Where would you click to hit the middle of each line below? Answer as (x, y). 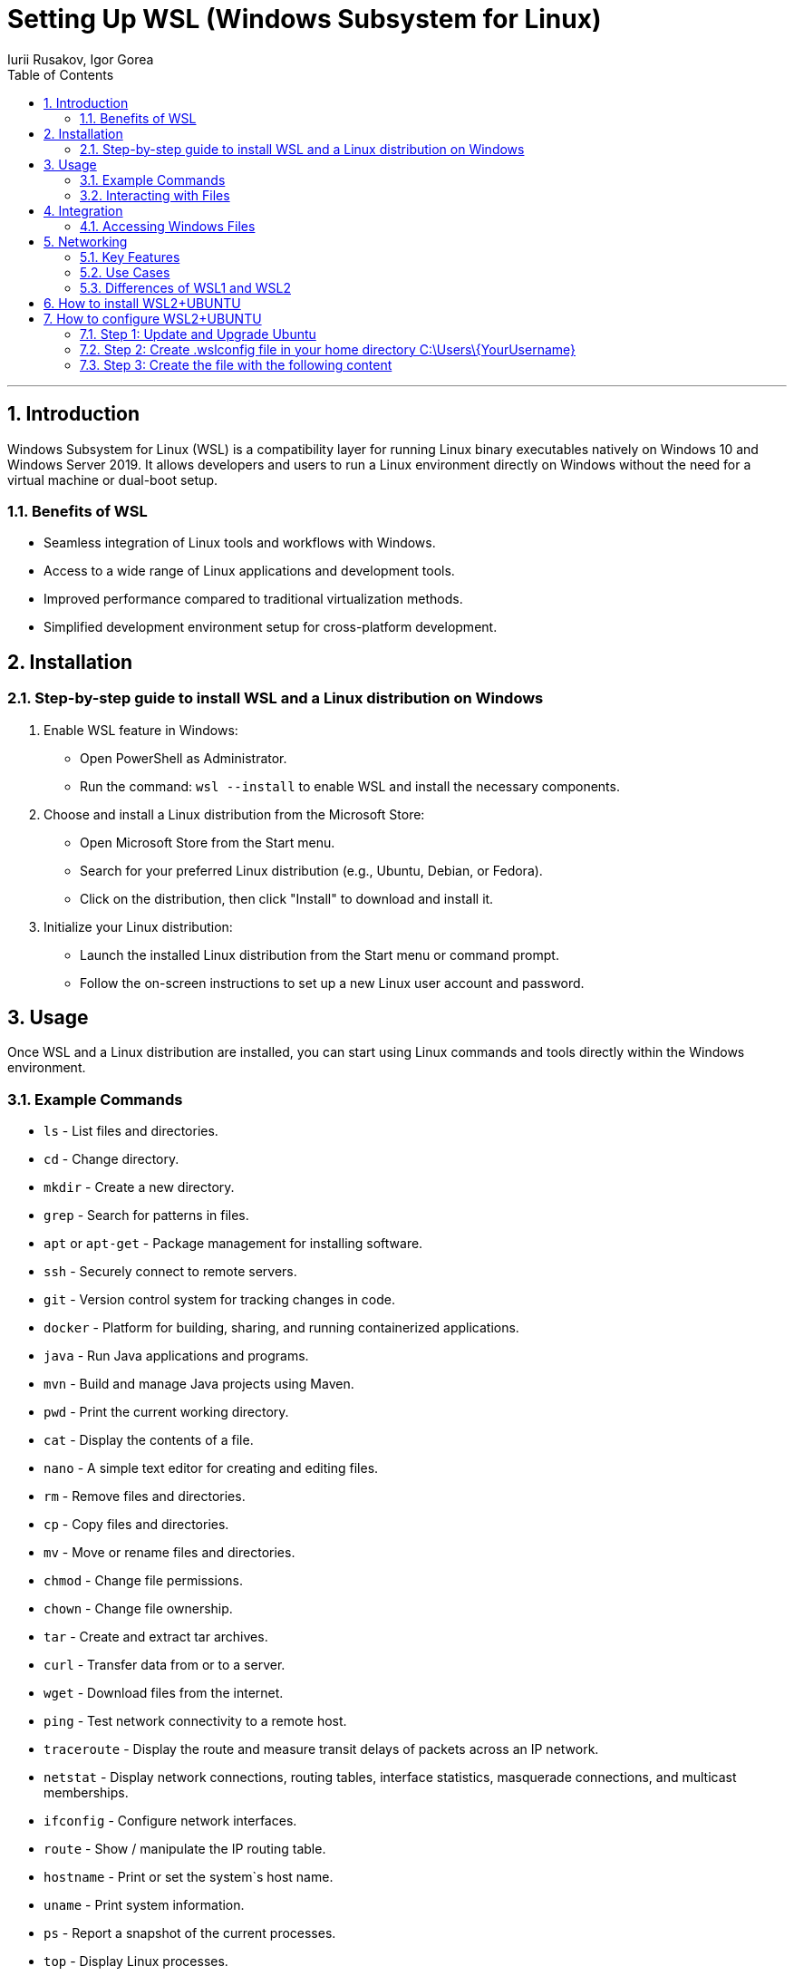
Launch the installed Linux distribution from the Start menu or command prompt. (320, 954)
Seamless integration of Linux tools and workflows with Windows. (240, 543)
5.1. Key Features (130, 257)
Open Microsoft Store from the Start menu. (208, 842)
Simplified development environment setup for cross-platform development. (271, 627)
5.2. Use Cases (125, 272)
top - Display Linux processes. (136, 1961)
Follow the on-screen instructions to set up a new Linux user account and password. (332, 983)
